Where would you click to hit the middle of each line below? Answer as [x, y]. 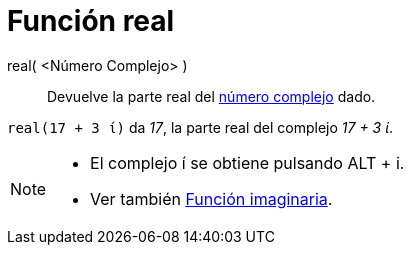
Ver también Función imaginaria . [211, 198]
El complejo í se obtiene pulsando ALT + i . [247, 162]
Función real [91, 21]
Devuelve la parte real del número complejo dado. [211, 96]
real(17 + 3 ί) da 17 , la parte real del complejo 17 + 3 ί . [200, 127]
